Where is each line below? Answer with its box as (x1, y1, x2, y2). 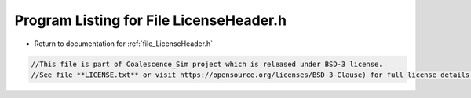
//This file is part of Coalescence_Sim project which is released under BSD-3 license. (31, 59, 384, 68)
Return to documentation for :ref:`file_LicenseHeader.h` (34, 39, 214, 48)
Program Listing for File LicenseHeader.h (14, 12, 287, 29)
